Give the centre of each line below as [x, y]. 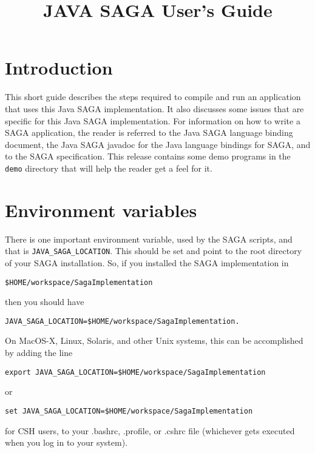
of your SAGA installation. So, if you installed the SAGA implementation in [147, 262]
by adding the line [39, 352]
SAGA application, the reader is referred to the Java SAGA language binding [149, 133]
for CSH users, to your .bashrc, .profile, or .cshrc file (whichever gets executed [150, 430]
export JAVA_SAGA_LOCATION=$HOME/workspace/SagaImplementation [135, 372]
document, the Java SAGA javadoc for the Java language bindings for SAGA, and [158, 144]
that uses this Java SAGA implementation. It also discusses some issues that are [154, 108]
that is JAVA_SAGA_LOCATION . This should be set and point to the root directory [154, 251]
